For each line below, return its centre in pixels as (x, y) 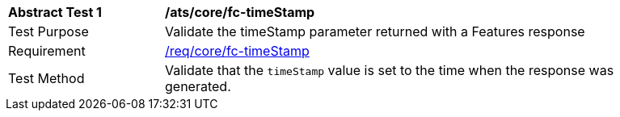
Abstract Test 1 (55, 12)
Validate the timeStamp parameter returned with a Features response (375, 31)
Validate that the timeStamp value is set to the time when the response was (390, 70)
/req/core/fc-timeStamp (237, 51)
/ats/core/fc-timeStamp (240, 12)
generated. (198, 86)
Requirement (47, 51)
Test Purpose (49, 31)
